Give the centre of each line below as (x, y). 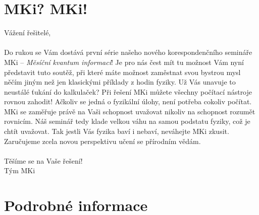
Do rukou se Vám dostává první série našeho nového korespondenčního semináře (128, 52)
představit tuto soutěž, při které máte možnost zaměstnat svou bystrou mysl (122, 72)
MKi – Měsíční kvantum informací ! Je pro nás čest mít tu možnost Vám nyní (124, 62)
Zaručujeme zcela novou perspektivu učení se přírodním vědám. (102, 141)
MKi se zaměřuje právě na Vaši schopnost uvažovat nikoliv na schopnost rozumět (130, 111)
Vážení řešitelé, (28, 32)
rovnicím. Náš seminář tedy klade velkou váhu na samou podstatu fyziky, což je (127, 121)
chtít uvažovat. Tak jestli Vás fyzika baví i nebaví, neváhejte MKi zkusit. (117, 131)
